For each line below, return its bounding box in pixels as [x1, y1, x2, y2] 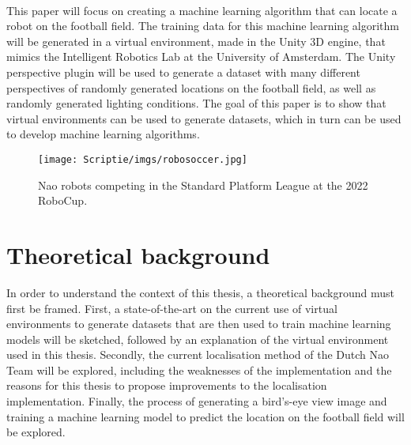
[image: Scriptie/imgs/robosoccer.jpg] [38, 153, 247, 165]
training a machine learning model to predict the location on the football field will [6, 408, 405, 424]
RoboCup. [38, 192, 88, 209]
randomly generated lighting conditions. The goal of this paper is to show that [6, 95, 386, 111]
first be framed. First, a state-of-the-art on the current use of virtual [6, 300, 337, 316]
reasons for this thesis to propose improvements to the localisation [6, 377, 327, 394]
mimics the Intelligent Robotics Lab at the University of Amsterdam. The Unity [6, 48, 396, 65]
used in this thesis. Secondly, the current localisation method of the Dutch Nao [6, 346, 390, 363]
